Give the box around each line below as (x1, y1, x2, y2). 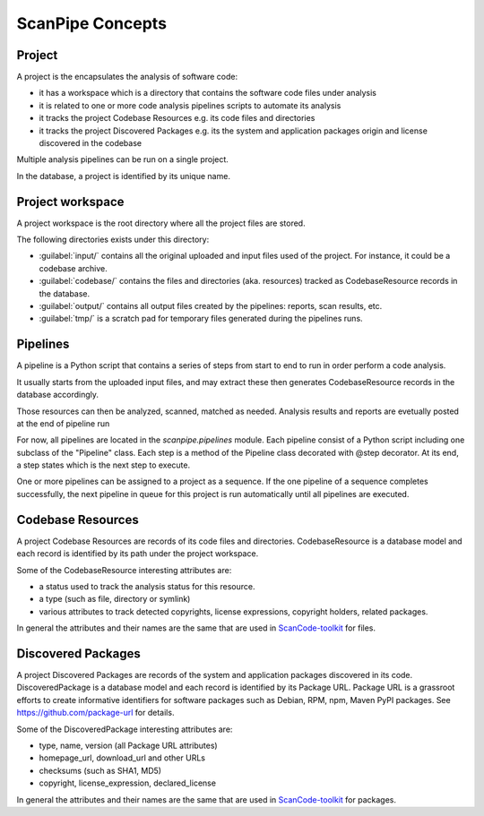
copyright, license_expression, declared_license (39, 777, 217, 788)
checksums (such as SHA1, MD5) (39, 765, 161, 776)
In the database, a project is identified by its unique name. (16, 170, 230, 181)
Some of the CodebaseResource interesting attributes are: (16, 564, 232, 575)
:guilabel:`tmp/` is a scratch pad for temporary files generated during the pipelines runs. (39, 314, 363, 324)
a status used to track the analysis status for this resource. (39, 580, 255, 591)
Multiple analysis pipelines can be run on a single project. (16, 154, 229, 165)
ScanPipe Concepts (16, 13, 168, 33)
